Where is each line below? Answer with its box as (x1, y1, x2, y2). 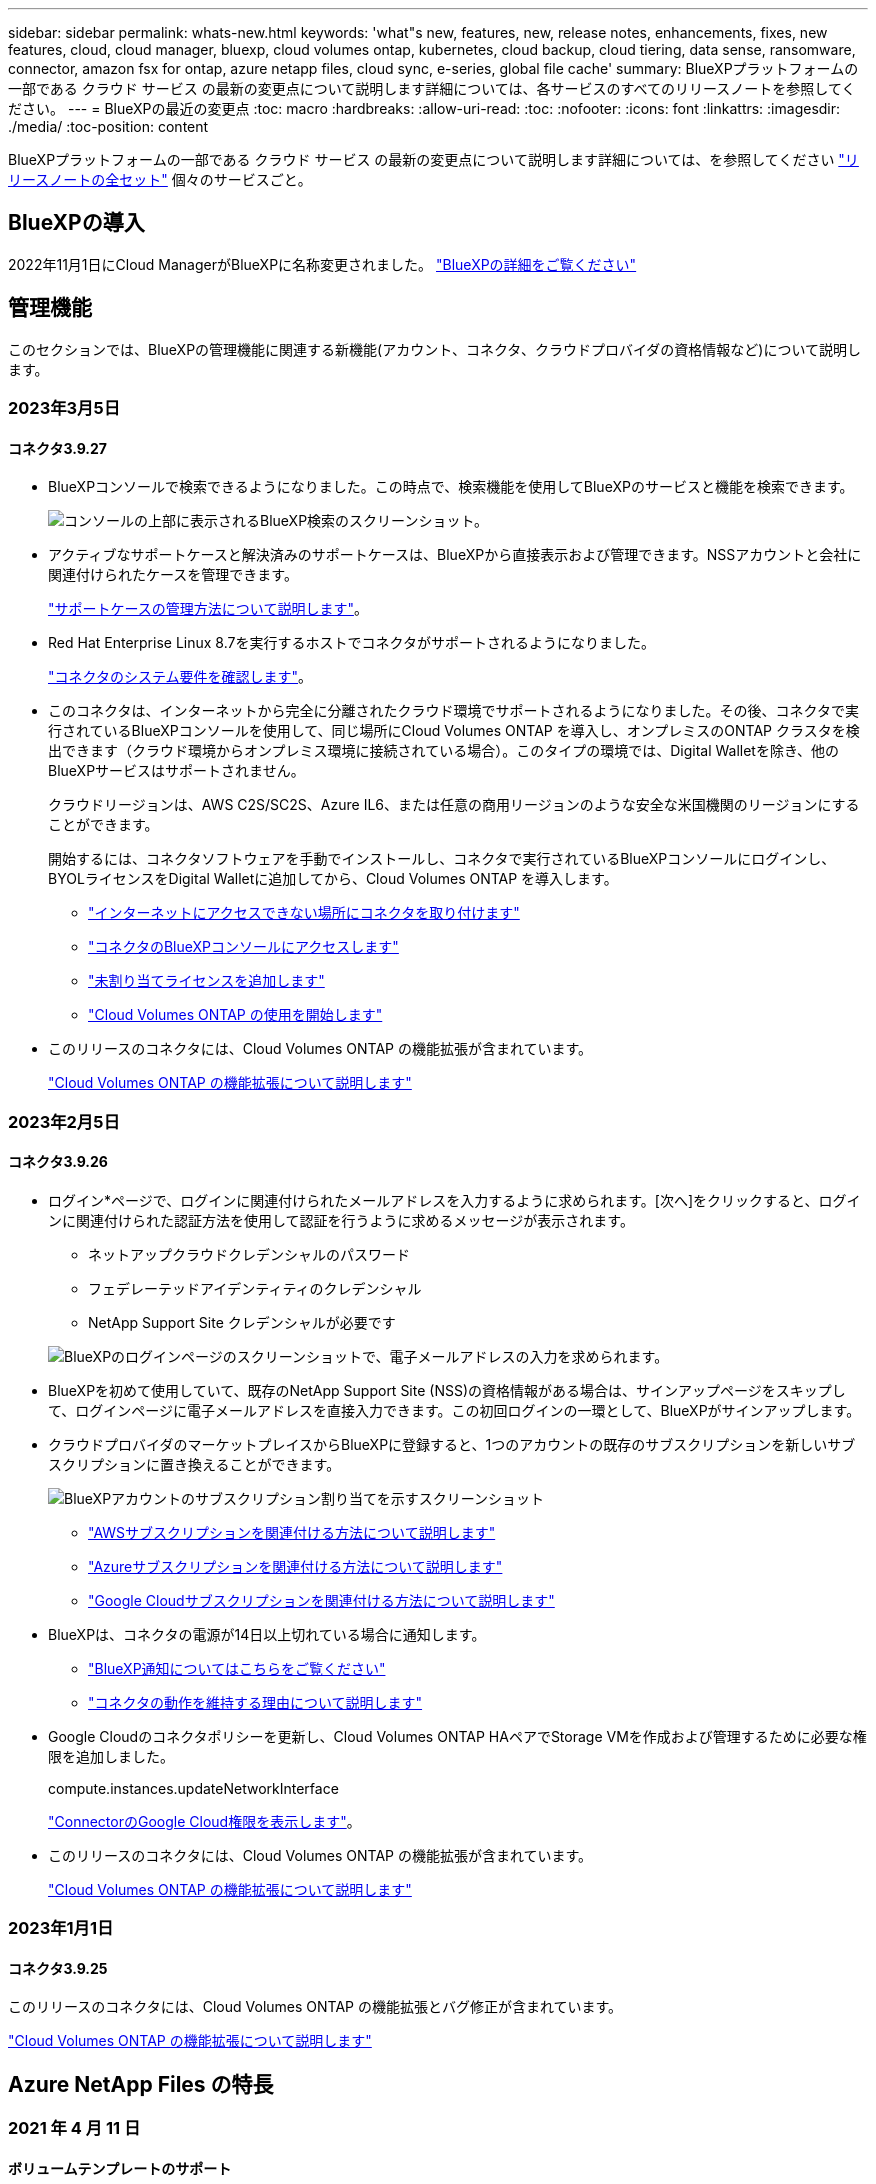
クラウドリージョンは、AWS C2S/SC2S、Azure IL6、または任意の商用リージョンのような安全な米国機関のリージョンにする (48, 796, 860, 814)
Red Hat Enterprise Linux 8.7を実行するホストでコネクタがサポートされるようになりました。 (48, 634, 655, 652)
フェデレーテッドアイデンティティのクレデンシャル (88, 1279, 422, 1297)
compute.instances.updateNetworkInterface (48, 1779, 339, 1797)
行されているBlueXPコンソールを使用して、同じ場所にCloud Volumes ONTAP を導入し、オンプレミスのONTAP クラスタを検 (48, 722, 860, 740)
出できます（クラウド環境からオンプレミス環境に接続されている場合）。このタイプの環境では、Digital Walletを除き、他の (48, 742, 839, 760)
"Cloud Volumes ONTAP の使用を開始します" (88, 1006, 383, 1024)
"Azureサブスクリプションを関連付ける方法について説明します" (88, 1557, 503, 1575)
